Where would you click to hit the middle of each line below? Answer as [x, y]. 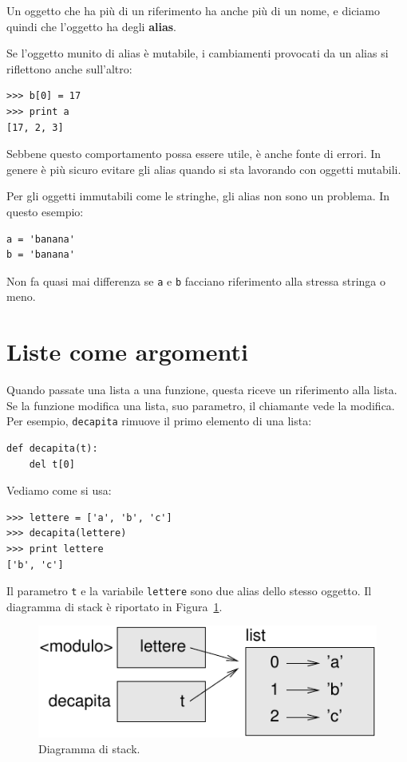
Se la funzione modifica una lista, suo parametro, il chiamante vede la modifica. [201, 405]
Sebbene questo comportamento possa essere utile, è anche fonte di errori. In [194, 154]
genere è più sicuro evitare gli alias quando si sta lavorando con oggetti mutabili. [204, 169]
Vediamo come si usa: [59, 490]
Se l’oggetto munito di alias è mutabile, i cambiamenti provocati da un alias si [198, 53]
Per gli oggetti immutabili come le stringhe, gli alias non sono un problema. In [198, 196]
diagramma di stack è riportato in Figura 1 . [115, 606]
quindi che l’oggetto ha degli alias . [91, 26]
